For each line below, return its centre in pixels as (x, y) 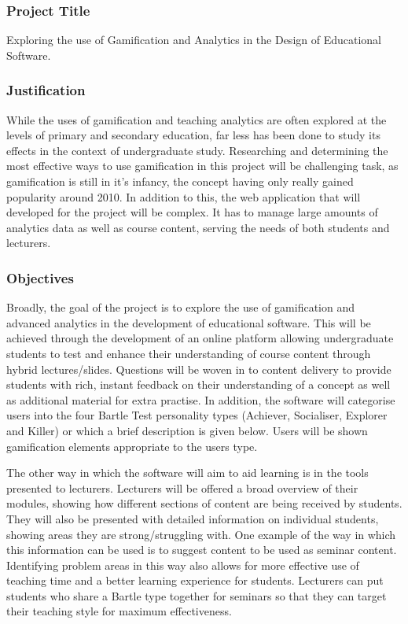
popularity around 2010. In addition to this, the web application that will (184, 196)
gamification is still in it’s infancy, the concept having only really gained (180, 181)
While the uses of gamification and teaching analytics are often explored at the (197, 119)
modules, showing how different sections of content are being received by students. (204, 503)
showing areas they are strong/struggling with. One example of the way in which (201, 534)
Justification (46, 90)
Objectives (40, 277)
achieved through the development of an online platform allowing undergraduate (200, 338)
